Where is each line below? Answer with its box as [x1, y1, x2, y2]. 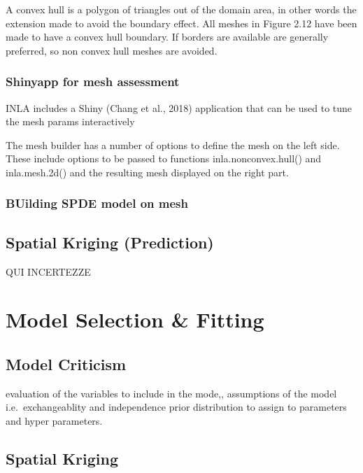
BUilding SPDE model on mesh [6, 195, 188, 212]
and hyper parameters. [6, 413, 103, 428]
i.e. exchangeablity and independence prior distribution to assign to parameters [6, 400, 347, 414]
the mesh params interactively [6, 114, 135, 129]
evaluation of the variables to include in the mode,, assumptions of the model [6, 386, 337, 400]
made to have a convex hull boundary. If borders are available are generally [6, 29, 329, 44]
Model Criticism [6, 353, 127, 374]
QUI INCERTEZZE [6, 264, 91, 278]
